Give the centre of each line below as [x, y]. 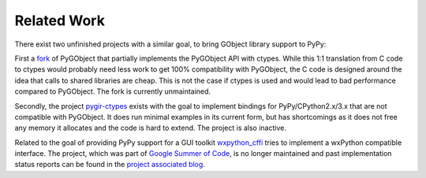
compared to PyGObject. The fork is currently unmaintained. [113, 91]
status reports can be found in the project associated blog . [110, 165]
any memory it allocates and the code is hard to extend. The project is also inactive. [151, 128]
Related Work [60, 20]
